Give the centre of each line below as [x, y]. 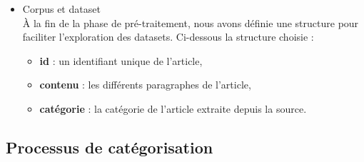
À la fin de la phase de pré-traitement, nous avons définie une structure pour [191, 22]
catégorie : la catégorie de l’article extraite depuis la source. [173, 108]
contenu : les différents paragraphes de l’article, [145, 85]
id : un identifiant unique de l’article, [121, 60]
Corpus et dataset [61, 9]
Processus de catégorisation [110, 147]
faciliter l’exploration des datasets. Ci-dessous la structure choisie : [168, 37]
